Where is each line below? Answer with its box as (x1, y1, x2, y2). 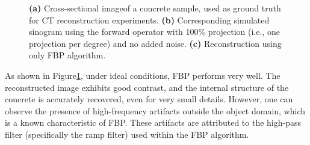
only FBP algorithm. (29, 49, 106, 61)
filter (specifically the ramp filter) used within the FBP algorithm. (5, 128, 249, 140)
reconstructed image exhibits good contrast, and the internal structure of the (5, 81, 289, 93)
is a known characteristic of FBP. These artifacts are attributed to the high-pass (5, 116, 302, 129)
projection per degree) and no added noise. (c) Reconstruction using (29, 37, 282, 49)
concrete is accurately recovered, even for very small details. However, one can (5, 93, 293, 105)
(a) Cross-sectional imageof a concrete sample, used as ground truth (29, 2, 281, 14)
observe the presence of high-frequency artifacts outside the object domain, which (5, 104, 306, 117)
